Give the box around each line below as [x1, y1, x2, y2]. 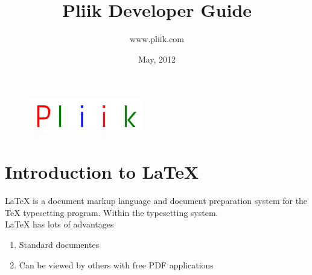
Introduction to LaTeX [5, 159, 199, 184]
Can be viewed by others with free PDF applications [19, 258, 214, 271]
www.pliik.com [130, 32, 184, 45]
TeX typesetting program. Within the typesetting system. [5, 206, 218, 218]
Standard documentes [19, 238, 100, 250]
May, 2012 [138, 52, 176, 65]
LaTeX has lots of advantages [5, 218, 114, 230]
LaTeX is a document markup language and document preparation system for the [5, 194, 308, 207]
